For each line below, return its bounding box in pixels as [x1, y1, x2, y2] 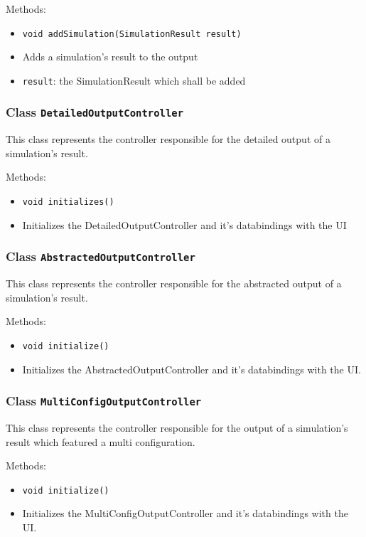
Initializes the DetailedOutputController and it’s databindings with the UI [22, 217, 347, 232]
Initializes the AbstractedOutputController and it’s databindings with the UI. [22, 361, 361, 376]
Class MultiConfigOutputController [6, 392, 202, 410]
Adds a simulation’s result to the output [22, 49, 198, 64]
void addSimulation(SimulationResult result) [22, 28, 242, 39]
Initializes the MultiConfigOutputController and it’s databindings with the [22, 506, 348, 521]
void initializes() [22, 197, 114, 208]
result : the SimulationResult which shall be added [22, 73, 246, 87]
